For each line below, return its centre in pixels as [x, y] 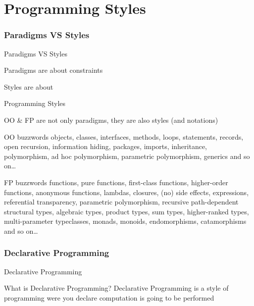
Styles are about [29, 86]
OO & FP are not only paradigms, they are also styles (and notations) [111, 120]
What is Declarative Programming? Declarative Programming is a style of [116, 288]
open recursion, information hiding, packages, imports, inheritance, [105, 146]
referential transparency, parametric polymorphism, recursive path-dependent [121, 202]
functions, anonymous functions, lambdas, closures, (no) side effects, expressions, [127, 192]
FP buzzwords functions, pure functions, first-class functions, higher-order [116, 182]
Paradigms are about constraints [53, 70]
